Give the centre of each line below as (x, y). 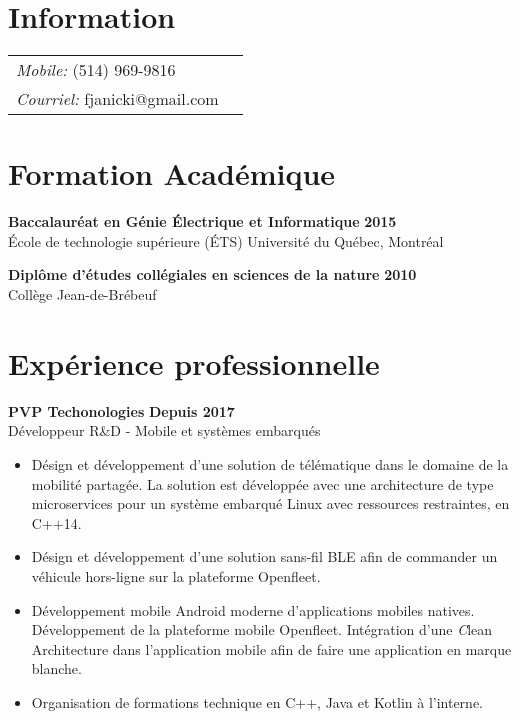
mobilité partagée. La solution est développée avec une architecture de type (262, 483)
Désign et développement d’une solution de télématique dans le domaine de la (270, 463)
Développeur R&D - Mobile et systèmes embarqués (164, 430)
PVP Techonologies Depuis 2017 (121, 410)
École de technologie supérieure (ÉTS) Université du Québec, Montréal (226, 240)
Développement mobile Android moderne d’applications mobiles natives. (253, 609)
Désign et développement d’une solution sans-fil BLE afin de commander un (264, 556)
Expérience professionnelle (194, 362)
